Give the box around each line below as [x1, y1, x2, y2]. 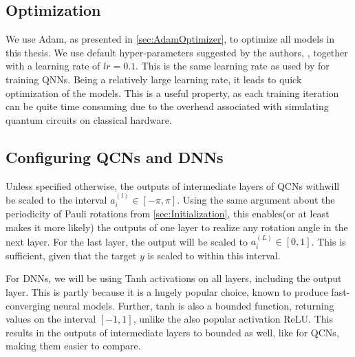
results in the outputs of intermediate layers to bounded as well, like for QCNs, [6, 325, 339, 339]
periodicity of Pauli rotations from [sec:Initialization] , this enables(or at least [6, 206, 330, 221]
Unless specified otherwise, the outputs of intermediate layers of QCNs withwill [6, 178, 340, 193]
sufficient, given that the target [6, 248, 137, 262]
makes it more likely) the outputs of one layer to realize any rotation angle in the [6, 219, 348, 234]
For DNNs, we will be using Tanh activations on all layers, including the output [6, 271, 342, 285]
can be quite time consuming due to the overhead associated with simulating [6, 99, 329, 113]
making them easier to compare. [6, 338, 141, 353]
